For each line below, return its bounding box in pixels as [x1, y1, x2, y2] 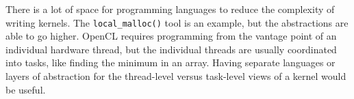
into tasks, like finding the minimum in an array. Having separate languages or [5, 55, 336, 70]
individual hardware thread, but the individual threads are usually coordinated [5, 42, 337, 56]
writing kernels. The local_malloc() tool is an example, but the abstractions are [5, 15, 349, 29]
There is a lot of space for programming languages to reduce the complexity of [5, 2, 335, 16]
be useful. [5, 82, 46, 96]
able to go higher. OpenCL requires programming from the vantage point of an [5, 29, 337, 43]
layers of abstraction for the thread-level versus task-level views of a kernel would [5, 69, 346, 83]
